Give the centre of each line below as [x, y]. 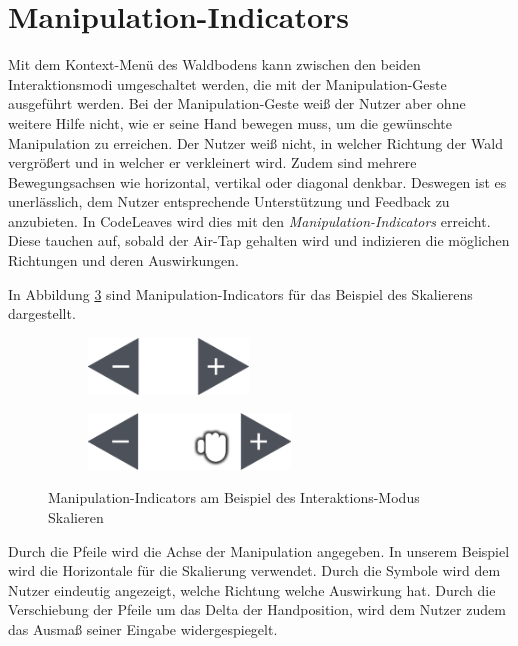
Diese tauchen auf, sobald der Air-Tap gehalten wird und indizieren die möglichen [259, 240]
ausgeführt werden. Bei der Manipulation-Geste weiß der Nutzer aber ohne [237, 103]
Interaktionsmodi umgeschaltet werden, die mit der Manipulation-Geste [227, 83]
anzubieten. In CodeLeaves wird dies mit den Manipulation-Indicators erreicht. [249, 220]
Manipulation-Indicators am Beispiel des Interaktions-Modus [234, 497]
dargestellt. [42, 313]
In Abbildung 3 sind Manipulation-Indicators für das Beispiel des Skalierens [240, 293]
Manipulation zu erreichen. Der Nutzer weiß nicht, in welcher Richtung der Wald [255, 142]
